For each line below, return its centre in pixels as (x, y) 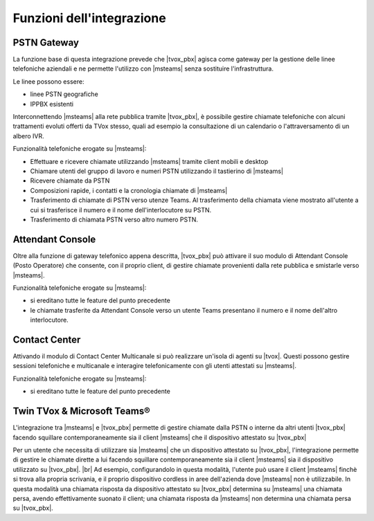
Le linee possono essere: (48, 81)
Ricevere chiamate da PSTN (70, 181)
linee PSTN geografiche (64, 94)
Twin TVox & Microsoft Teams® (81, 411)
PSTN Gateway (46, 43)
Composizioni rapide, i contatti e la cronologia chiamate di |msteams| (129, 190)
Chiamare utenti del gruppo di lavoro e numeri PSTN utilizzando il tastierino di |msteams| (157, 171)
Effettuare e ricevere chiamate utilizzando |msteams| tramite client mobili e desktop (149, 161)
